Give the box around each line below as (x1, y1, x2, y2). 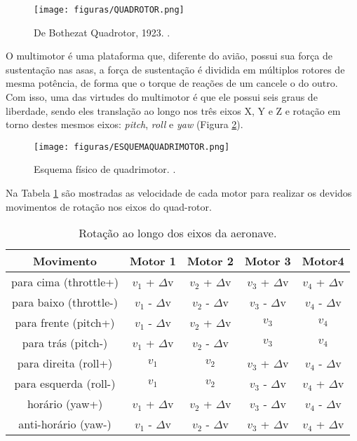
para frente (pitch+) (15, 314, 115, 331)
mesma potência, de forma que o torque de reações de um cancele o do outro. (6, 76, 338, 90)
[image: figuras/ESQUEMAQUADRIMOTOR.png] (34, 141, 230, 152)
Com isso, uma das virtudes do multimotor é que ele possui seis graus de (6, 90, 318, 104)
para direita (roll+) (17, 355, 113, 372)
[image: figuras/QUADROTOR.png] (34, 5, 184, 15)
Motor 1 (130, 253, 176, 269)
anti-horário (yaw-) (18, 416, 112, 433)
